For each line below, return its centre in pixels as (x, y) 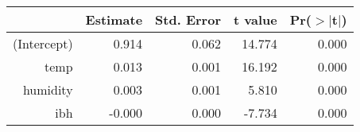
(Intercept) (43, 43)
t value (255, 19)
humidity (48, 89)
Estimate (114, 19)
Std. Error (188, 19)
